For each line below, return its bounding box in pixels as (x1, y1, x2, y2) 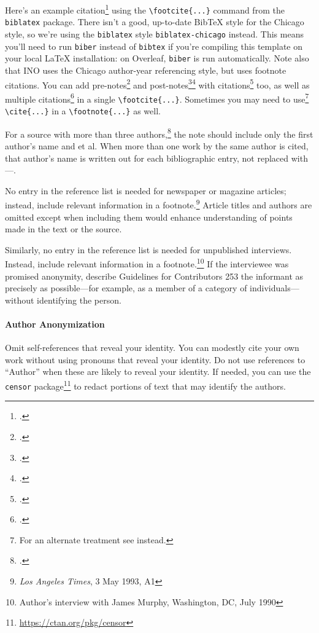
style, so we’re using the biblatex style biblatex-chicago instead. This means (5, 27, 304, 40)
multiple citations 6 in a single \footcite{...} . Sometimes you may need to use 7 (5, 90, 309, 105)
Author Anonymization (5, 318, 105, 331)
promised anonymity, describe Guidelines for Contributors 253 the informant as (5, 269, 304, 282)
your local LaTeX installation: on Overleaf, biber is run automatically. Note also (5, 52, 309, 65)
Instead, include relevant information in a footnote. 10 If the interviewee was (5, 256, 289, 270)
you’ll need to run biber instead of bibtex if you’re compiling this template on (5, 39, 303, 52)
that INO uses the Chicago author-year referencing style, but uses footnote (5, 63, 286, 76)
